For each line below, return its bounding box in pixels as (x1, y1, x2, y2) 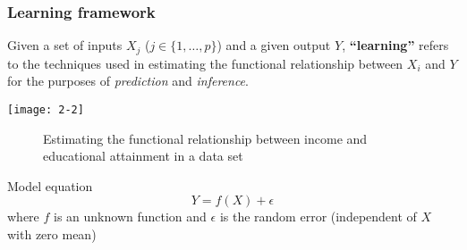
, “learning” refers (342, 36, 449, 54)
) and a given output (217, 36, 331, 54)
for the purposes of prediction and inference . (7, 71, 249, 90)
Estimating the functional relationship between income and (43, 129, 368, 147)
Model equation (7, 176, 93, 195)
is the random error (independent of (219, 207, 417, 226)
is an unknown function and (54, 207, 207, 226)
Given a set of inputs (7, 36, 123, 54)
